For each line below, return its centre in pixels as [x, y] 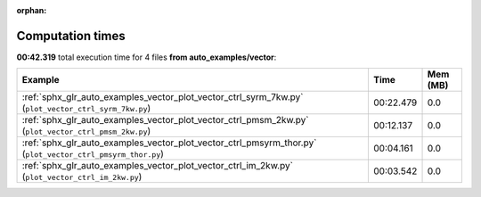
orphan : [32, 10]
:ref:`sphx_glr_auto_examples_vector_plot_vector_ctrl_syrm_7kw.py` [163, 97]
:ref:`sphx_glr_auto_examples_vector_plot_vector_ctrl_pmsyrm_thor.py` [169, 143]
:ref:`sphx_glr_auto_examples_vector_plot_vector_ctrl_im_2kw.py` [158, 166]
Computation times [71, 36]
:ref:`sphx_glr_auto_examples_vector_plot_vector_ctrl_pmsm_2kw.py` [165, 120]
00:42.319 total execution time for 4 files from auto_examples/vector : [147, 57]
